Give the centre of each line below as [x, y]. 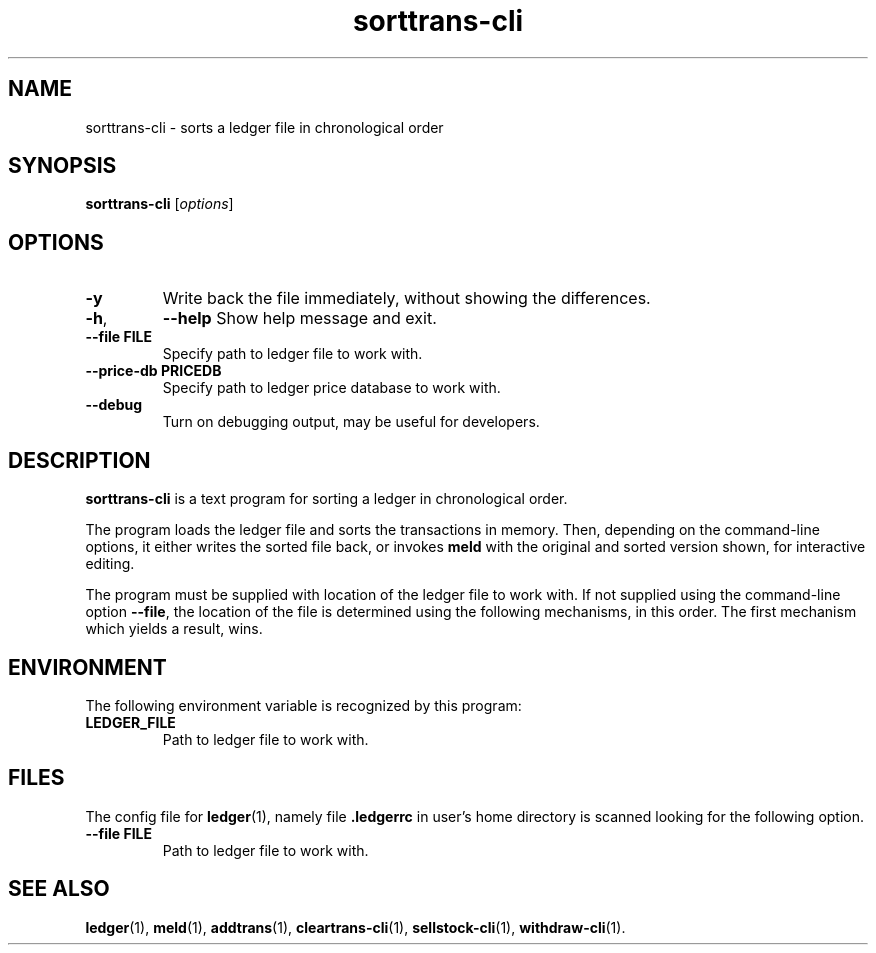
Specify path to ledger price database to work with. [331, 388]
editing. [110, 564]
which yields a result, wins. [174, 629]
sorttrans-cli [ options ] [159, 204]
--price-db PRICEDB [153, 371]
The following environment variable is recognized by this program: [303, 705]
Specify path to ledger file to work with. [292, 354]
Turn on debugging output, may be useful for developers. [351, 422]
